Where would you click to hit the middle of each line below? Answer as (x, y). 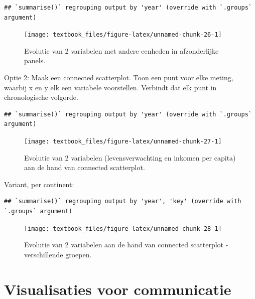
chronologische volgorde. (41, 97)
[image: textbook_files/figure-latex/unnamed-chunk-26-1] (123, 35)
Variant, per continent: (39, 184)
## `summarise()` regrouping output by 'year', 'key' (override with (123, 201)
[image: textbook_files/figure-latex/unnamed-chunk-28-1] (123, 229)
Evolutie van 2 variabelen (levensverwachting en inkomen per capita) (130, 157)
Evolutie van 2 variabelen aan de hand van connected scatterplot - (126, 245)
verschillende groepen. (58, 254)
